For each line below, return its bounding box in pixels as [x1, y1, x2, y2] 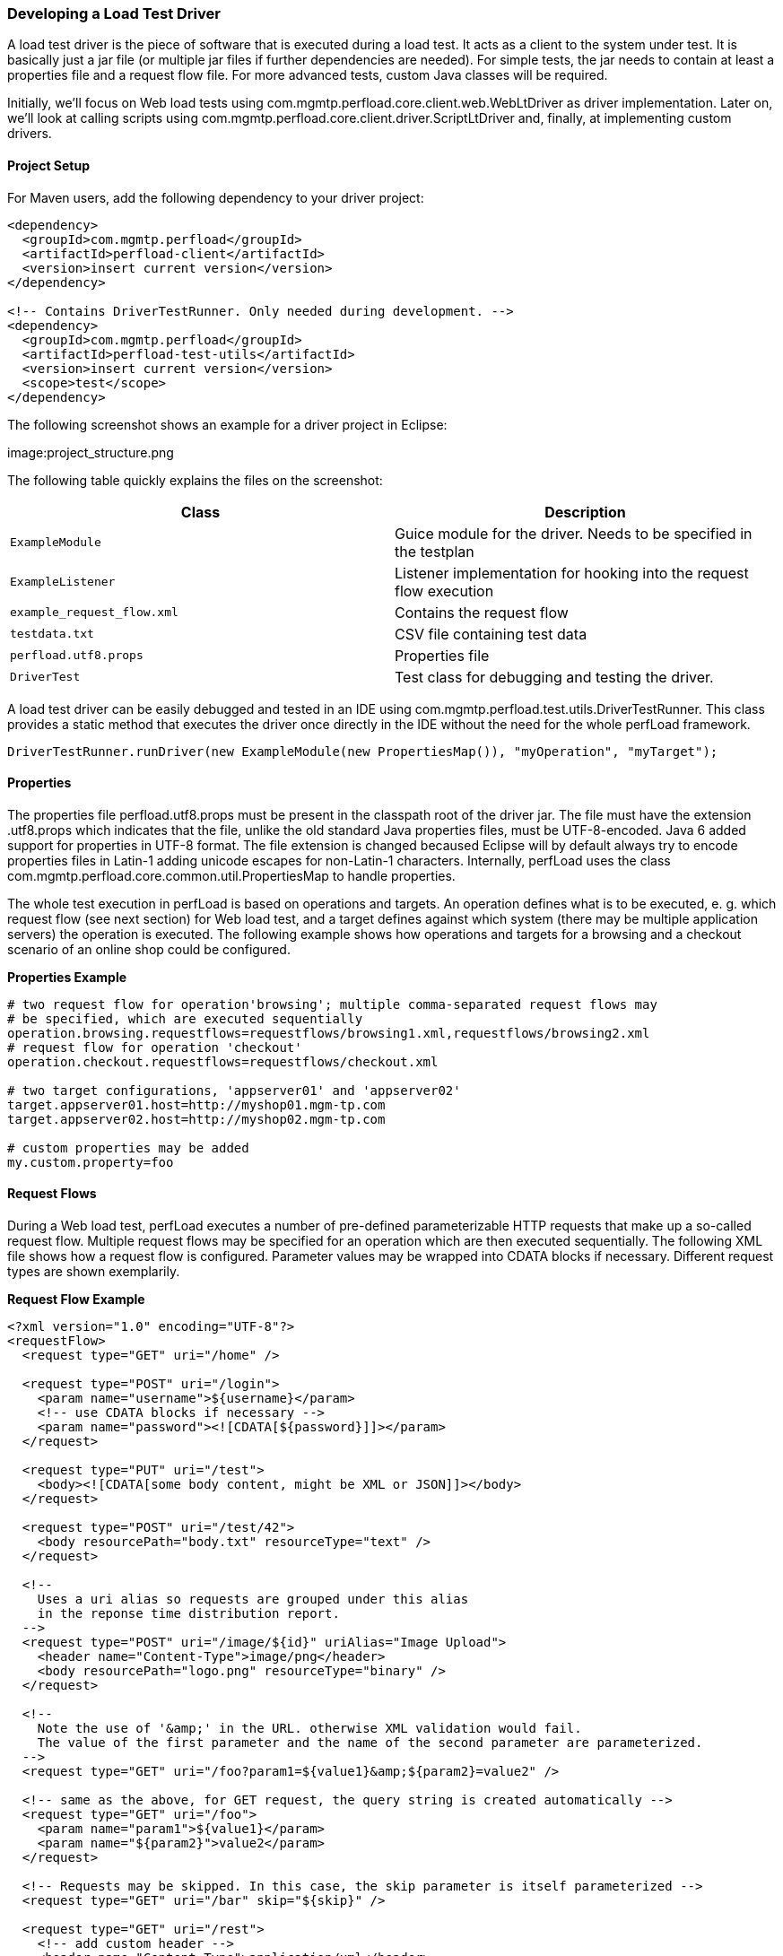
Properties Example [7, 969, 127, 985]
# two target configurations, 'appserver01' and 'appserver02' [7, 1082, 461, 1098]
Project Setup [7, 157, 91, 173]
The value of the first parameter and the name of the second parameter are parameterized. [37, 1735, 703, 1751]
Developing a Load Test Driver [7, 4, 221, 22]
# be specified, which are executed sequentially [7, 1011, 363, 1026]
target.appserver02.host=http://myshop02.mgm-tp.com [7, 1111, 386, 1126]
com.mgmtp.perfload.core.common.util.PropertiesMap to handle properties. [7, 867, 456, 883]
